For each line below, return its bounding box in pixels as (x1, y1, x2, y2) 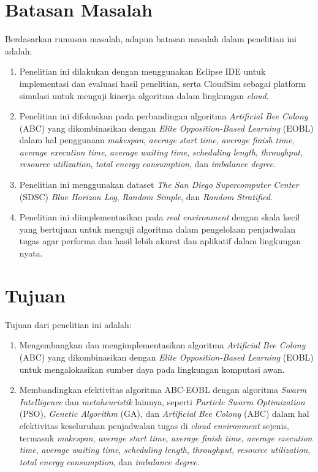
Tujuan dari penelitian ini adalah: (5, 318, 132, 331)
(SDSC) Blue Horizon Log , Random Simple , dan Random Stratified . (19, 190, 273, 203)
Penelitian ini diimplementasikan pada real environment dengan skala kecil (19, 211, 300, 223)
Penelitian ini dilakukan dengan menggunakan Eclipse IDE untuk (19, 65, 266, 78)
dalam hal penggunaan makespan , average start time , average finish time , (19, 133, 295, 146)
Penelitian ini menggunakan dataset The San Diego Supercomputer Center (19, 178, 299, 191)
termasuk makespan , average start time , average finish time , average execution (19, 431, 312, 444)
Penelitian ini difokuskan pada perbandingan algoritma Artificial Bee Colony (19, 110, 308, 122)
